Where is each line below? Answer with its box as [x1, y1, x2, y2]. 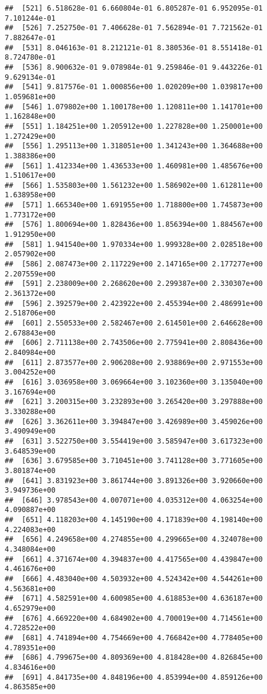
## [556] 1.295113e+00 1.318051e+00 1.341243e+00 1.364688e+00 [5, 142, 263, 151]
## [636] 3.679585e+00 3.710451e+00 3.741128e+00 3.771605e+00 [5, 457, 263, 465]
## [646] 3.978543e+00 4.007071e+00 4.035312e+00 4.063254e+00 [5, 496, 263, 504]
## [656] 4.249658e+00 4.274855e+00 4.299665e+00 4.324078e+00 [5, 535, 263, 544]
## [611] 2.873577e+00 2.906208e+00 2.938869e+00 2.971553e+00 [5, 358, 263, 367]
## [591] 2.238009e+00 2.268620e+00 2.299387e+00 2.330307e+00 [5, 279, 263, 288]
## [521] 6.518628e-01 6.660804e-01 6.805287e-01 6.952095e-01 [5, 4, 263, 12]
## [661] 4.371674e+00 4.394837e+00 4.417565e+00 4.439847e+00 [5, 555, 263, 563]
